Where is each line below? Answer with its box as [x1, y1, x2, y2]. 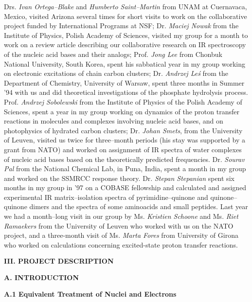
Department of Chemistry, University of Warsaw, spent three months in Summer [4, 77, 245, 88]
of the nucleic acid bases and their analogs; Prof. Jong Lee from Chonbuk [4, 49, 222, 59]
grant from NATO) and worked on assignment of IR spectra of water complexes [4, 144, 242, 154]
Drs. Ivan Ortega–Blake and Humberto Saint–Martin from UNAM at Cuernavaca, [4, 1, 247, 11]
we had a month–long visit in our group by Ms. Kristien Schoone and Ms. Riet [4, 211, 238, 221]
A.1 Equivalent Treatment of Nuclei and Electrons [4, 288, 177, 299]
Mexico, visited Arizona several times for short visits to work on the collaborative [4, 11, 247, 21]
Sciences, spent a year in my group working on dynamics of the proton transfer [4, 106, 239, 116]
